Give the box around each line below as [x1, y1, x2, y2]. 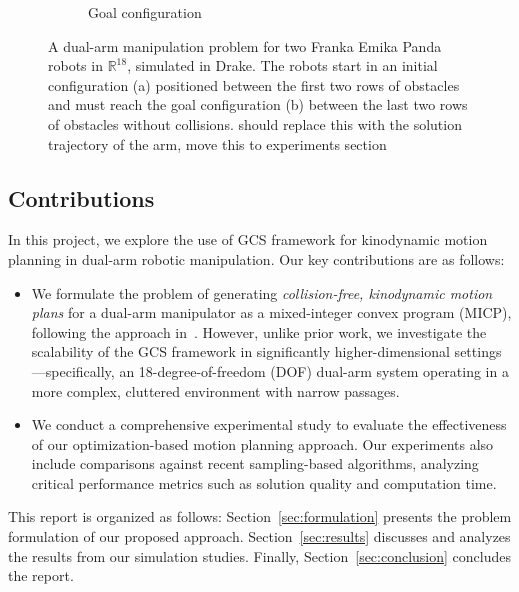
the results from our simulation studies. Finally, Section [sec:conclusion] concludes [8, 545, 512, 566]
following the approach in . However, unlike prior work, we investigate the [31, 321, 487, 342]
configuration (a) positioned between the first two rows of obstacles [48, 74, 460, 95]
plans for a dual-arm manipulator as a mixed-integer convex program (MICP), [31, 302, 512, 323]
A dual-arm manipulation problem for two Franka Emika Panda [48, 35, 442, 56]
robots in [48, 55, 103, 76]
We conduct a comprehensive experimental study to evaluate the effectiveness [31, 414, 507, 435]
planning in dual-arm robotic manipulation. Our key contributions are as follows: [8, 248, 505, 269]
